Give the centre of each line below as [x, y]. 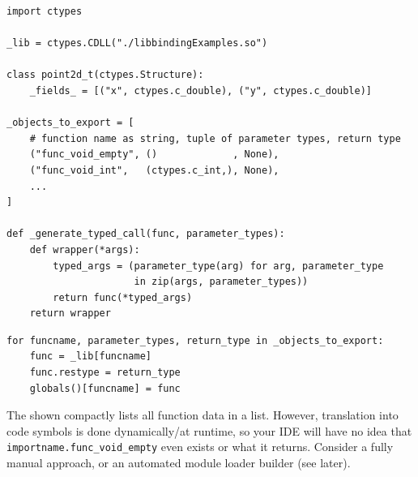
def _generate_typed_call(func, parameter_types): [146, 234]
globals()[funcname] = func [105, 388]
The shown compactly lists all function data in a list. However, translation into [203, 415]
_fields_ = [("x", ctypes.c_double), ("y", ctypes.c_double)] [201, 90]
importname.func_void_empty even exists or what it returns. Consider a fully [200, 447]
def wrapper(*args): [85, 249]
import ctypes [45, 11]
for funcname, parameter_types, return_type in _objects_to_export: [195, 340]
